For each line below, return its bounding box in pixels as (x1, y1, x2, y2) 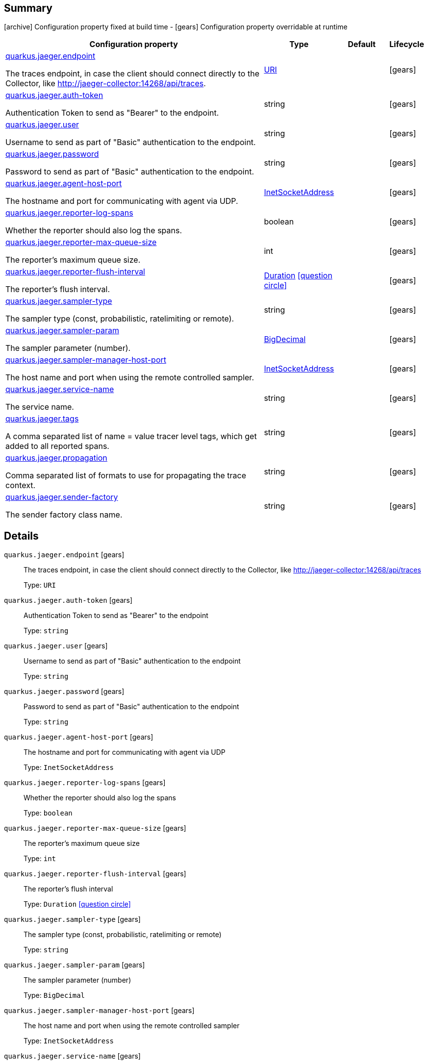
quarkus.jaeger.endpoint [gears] (4, 550, 125, 559)
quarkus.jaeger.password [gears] (4, 687, 125, 696)
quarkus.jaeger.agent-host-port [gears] (4, 733, 153, 742)
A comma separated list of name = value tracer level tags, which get (5, 431, 257, 442)
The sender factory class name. (5, 510, 123, 520)
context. (5, 480, 36, 491)
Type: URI (24, 581, 56, 590)
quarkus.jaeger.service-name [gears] (4, 1052, 141, 1061)
